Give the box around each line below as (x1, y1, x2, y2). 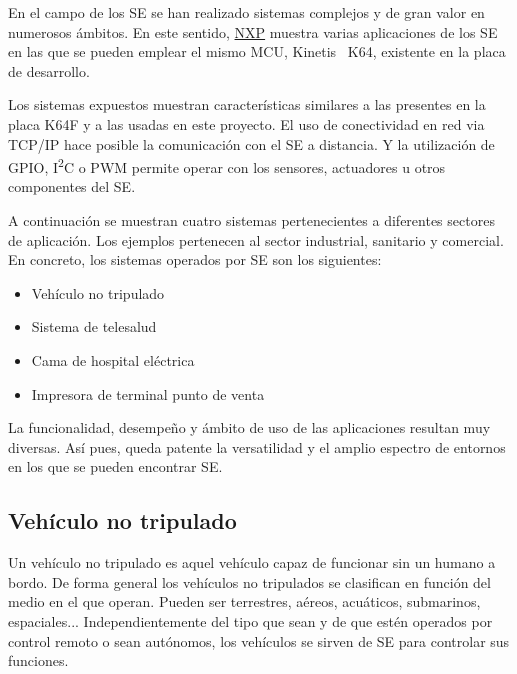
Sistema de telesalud (31, 316, 157, 337)
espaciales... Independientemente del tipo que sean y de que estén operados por (8, 610, 493, 631)
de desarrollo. (8, 60, 90, 81)
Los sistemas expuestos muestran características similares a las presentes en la (8, 94, 486, 115)
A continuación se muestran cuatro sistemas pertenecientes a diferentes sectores (8, 210, 495, 230)
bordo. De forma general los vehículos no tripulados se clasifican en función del (8, 571, 491, 592)
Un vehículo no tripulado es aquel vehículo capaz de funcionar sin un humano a (8, 552, 496, 573)
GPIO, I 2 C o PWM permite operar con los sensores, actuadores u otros (8, 154, 446, 177)
